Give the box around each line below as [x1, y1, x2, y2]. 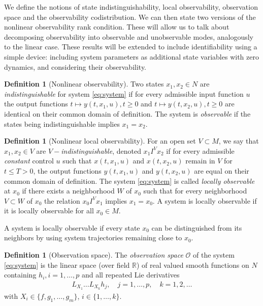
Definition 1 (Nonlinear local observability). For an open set [4, 135, 196, 146]
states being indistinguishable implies [4, 118, 120, 129]
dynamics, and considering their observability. [4, 61, 146, 72]
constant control [4, 155, 54, 166]
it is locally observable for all [4, 205, 94, 216]
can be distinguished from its [151, 222, 242, 233]
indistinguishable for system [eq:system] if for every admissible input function [4, 88, 244, 99]
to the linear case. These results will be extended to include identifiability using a [4, 41, 257, 52]
